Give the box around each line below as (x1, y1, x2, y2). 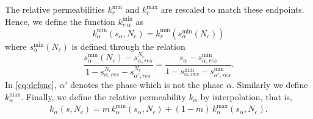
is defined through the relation (71, 39, 185, 52)
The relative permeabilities (5, 3, 105, 15)
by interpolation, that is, (200, 90, 292, 103)
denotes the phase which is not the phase (70, 78, 224, 91)
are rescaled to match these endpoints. (160, 3, 304, 15)
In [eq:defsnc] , (5, 78, 57, 91)
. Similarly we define (231, 78, 308, 91)
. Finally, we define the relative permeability (21, 90, 186, 103)
